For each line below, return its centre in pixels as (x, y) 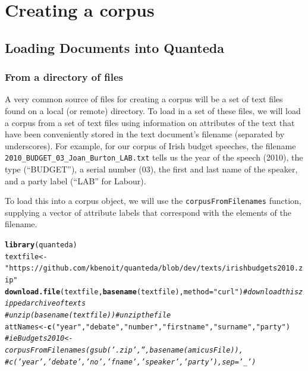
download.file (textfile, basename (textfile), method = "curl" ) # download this (152, 292)
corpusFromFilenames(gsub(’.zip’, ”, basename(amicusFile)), (124, 350)
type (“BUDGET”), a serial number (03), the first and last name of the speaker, (151, 169)
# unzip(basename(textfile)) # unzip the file (88, 315)
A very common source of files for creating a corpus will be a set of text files (144, 99)
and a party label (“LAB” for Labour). (76, 180)
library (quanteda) (41, 245)
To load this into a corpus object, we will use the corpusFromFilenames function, (153, 201)
